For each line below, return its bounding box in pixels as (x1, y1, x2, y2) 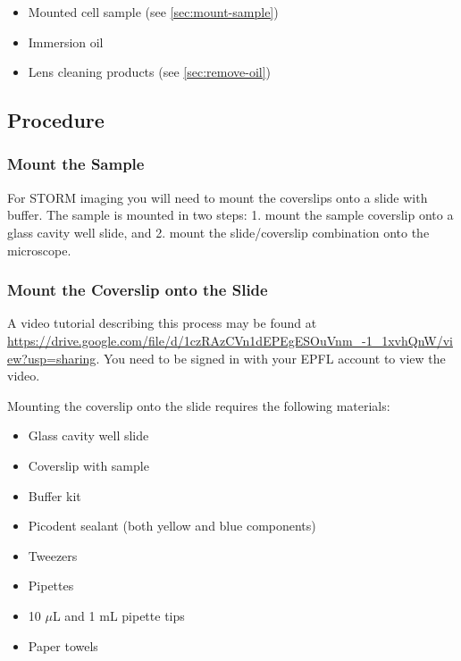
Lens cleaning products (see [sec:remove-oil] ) (28, 63, 272, 81)
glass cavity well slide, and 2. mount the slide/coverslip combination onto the (7, 222, 430, 241)
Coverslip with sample (28, 456, 149, 474)
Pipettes (28, 576, 74, 595)
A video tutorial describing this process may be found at (7, 314, 317, 332)
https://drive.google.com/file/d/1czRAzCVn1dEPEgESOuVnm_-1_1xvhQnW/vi (7, 330, 453, 349)
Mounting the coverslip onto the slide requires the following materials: (7, 396, 390, 414)
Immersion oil (28, 32, 104, 51)
